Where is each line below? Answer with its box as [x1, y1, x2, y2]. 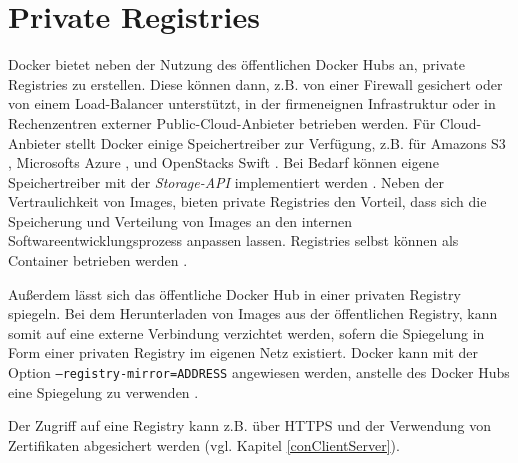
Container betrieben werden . [8, 250, 188, 271]
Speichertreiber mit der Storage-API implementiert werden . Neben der [8, 171, 445, 192]
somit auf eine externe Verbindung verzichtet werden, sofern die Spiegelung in [8, 322, 485, 343]
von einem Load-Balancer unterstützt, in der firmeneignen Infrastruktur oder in [8, 93, 496, 114]
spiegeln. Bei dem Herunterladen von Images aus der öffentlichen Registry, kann [8, 303, 498, 324]
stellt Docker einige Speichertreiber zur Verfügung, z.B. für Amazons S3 [65, 132, 506, 153]
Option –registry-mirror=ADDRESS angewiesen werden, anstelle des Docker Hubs [8, 362, 510, 383]
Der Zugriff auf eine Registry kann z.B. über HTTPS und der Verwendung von [8, 415, 491, 436]
